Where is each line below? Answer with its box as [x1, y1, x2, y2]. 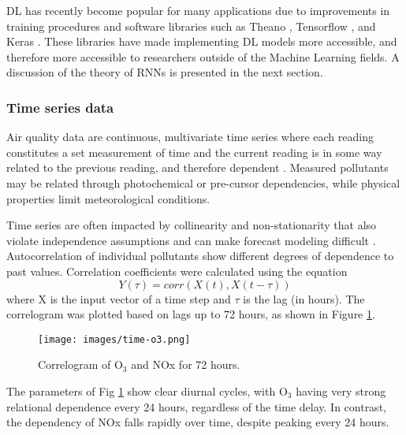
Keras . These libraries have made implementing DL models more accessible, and [6, 33, 397, 50]
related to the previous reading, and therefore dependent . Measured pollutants [6, 159, 389, 176]
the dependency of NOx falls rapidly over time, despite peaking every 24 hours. [6, 414, 389, 430]
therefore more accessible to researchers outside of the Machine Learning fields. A [6, 48, 400, 65]
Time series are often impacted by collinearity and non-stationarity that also [6, 217, 377, 233]
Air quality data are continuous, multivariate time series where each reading [6, 128, 374, 145]
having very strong [296, 382, 386, 399]
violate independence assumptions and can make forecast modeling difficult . [6, 232, 376, 248]
